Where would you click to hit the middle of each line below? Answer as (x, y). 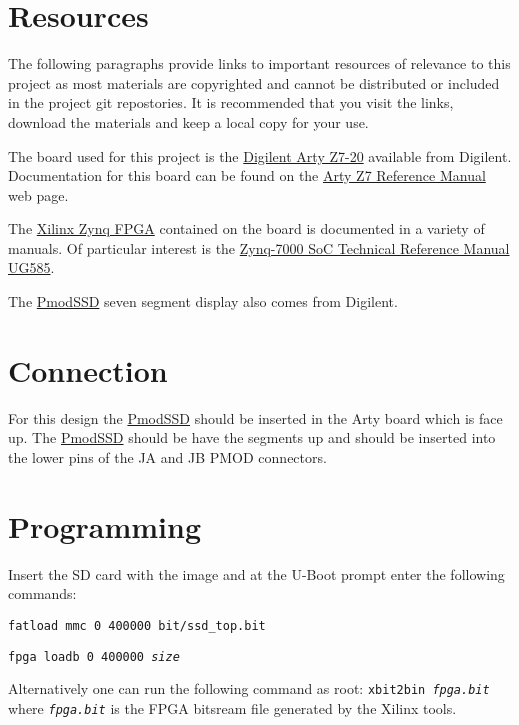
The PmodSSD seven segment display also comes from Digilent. (203, 301)
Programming (104, 525)
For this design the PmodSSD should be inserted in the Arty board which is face (255, 417)
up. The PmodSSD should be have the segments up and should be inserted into (252, 437)
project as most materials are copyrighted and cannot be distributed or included (254, 82)
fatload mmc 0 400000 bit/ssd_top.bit (137, 625)
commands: (42, 593)
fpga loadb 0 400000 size (94, 656)
